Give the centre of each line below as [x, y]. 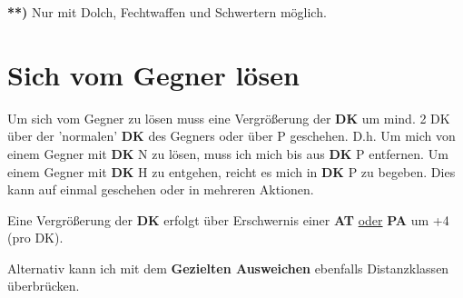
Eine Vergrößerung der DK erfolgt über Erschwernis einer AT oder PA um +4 [228, 219]
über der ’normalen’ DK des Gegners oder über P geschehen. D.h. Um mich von [231, 136]
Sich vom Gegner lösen [153, 74]
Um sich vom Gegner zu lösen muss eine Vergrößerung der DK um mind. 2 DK [229, 118]
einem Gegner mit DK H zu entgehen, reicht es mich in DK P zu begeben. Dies [231, 171]
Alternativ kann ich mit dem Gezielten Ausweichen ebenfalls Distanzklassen [228, 268]
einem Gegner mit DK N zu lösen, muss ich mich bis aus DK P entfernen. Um [228, 153]
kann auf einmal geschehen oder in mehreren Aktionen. [161, 189]
